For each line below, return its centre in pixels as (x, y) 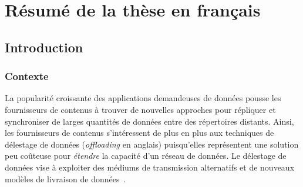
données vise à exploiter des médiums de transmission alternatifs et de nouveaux (150, 167)
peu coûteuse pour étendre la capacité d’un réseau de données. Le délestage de (146, 156)
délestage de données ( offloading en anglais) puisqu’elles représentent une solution (152, 144)
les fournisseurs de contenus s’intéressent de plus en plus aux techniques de (139, 133)
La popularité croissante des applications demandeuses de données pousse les (143, 98)
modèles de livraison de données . (65, 178)
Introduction (44, 47)
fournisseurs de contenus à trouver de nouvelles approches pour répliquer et (140, 109)
